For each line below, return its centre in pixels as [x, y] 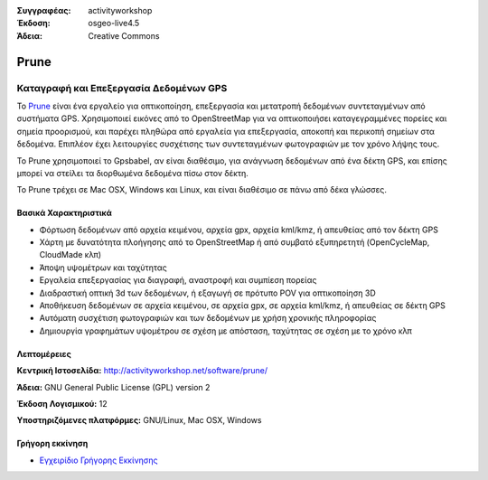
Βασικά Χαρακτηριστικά [64, 213]
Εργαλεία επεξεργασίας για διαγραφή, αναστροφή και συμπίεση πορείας [178, 280]
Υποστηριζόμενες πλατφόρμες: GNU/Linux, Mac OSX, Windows [139, 420]
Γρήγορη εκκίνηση [52, 444]
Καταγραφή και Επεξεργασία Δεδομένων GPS [122, 88]
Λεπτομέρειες [44, 353]
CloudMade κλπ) [70, 255]
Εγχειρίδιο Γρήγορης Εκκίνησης [99, 460]
